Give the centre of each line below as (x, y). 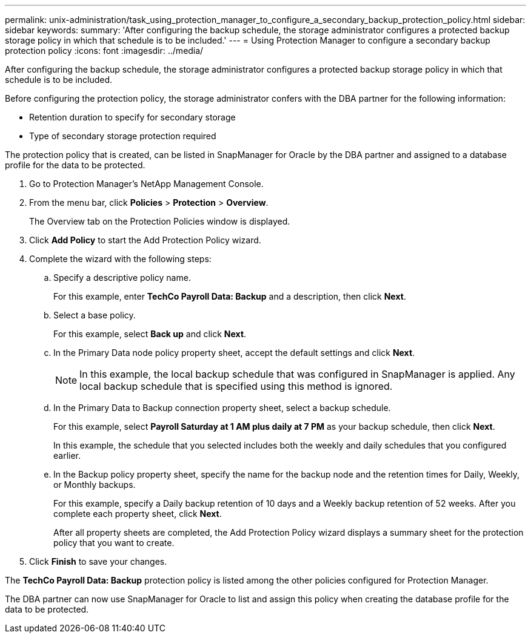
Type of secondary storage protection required (123, 136)
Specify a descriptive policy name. (122, 278)
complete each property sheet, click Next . (138, 514)
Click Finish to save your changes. (98, 561)
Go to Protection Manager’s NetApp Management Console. (146, 184)
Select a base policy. (95, 315)
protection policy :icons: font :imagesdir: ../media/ (104, 51)
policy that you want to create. (114, 543)
